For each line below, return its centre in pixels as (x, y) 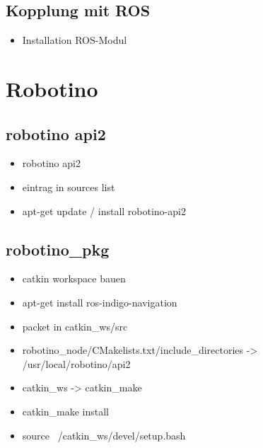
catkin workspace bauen (74, 278)
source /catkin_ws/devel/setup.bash (104, 435)
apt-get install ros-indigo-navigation (100, 302)
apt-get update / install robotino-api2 (104, 211)
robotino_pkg (58, 249)
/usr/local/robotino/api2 (76, 363)
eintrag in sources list (69, 186)
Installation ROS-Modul (75, 40)
